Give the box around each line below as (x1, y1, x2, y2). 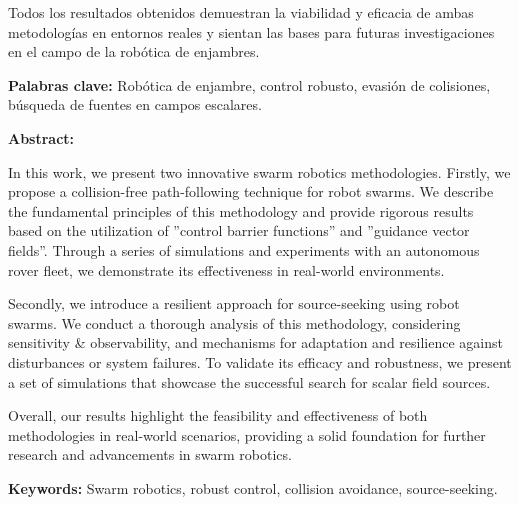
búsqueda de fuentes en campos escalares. (8, 94, 262, 115)
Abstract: (8, 127, 75, 148)
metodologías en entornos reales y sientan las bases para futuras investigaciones (8, 21, 495, 42)
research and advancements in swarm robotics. (8, 444, 292, 465)
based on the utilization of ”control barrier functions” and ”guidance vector (8, 220, 470, 241)
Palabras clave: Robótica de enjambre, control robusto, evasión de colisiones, (8, 74, 491, 95)
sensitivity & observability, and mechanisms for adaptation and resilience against (8, 332, 503, 353)
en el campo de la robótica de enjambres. (8, 41, 260, 62)
